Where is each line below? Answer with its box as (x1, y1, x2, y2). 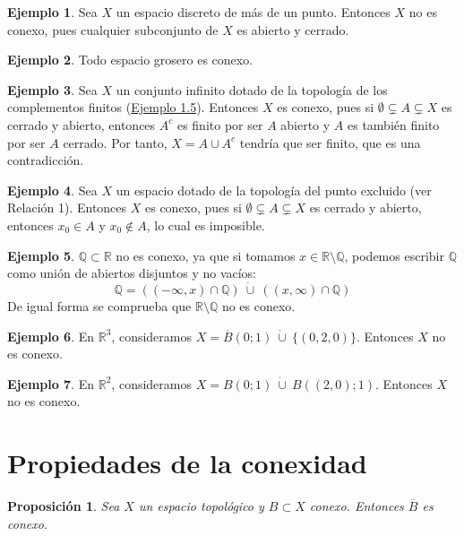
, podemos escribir (344, 246, 444, 264)
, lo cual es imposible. (146, 215, 265, 234)
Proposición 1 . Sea (7, 497, 120, 515)
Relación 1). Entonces (7, 198, 127, 217)
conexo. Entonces (309, 497, 404, 515)
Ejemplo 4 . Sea (7, 180, 98, 199)
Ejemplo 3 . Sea (7, 80, 98, 99)
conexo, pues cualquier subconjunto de (7, 20, 219, 39)
